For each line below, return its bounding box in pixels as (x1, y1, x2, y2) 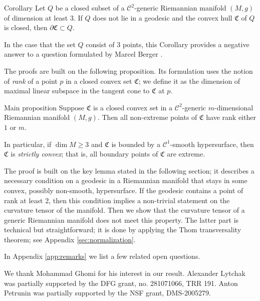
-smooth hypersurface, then (170, 138, 254, 149)
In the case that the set (4, 39, 76, 49)
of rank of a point (4, 75, 58, 86)
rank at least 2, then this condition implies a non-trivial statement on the (4, 195, 230, 205)
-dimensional (214, 102, 253, 112)
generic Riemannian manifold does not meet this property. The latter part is (4, 214, 239, 225)
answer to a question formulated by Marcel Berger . (4, 49, 163, 59)
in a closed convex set (66, 75, 132, 86)
